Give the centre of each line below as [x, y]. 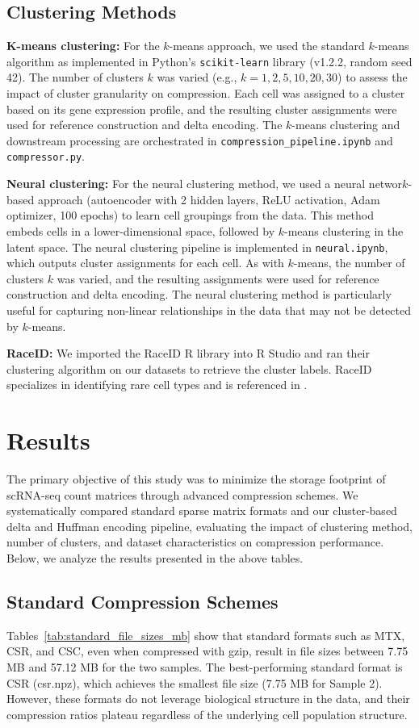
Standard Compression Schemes [142, 601]
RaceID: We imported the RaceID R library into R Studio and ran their [188, 353]
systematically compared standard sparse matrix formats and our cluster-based [202, 510]
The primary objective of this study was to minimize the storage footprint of [196, 479]
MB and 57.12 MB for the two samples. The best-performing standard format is [205, 667]
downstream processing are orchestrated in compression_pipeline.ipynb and [200, 140]
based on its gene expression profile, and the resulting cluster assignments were [202, 109]
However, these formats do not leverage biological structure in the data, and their [208, 699]
